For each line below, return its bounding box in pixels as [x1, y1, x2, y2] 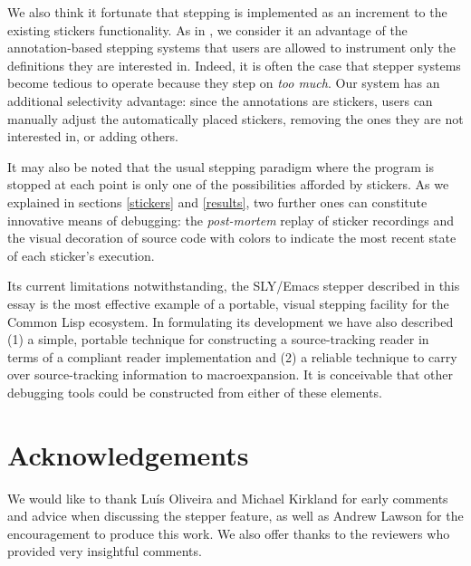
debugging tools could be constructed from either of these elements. [7, 382, 382, 401]
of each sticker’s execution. [7, 245, 155, 264]
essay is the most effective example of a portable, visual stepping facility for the [7, 293, 449, 312]
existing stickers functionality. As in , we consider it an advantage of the [7, 20, 408, 39]
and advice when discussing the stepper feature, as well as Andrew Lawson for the [7, 506, 464, 525]
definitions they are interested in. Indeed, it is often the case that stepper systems [7, 55, 461, 74]
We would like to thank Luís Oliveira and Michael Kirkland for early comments [7, 488, 448, 507]
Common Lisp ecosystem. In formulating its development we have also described [7, 312, 454, 331]
